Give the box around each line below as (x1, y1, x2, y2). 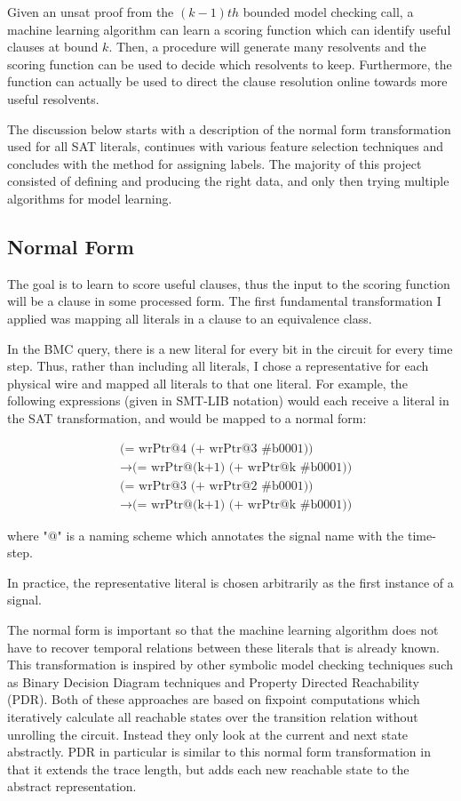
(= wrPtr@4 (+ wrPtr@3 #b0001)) (120, 442, 314, 455)
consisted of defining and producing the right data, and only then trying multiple (7, 172, 449, 190)
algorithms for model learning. (7, 188, 172, 207)
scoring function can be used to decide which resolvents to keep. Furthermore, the (7, 54, 452, 73)
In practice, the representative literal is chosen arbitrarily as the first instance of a (7, 573, 454, 591)
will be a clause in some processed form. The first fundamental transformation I (7, 292, 441, 310)
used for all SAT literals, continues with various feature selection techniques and (7, 137, 444, 156)
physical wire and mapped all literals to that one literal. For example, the (7, 373, 408, 392)
